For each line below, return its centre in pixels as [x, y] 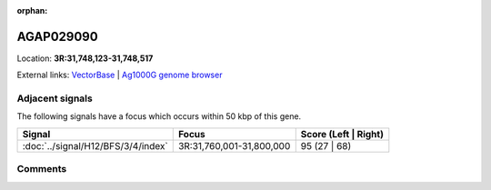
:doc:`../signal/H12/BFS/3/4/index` [95, 145]
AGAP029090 [58, 36]
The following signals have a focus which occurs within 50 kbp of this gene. [159, 116]
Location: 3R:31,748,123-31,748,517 [85, 58]
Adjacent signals [55, 98]
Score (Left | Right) [342, 134]
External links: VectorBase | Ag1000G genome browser [120, 75]
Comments [42, 169]
